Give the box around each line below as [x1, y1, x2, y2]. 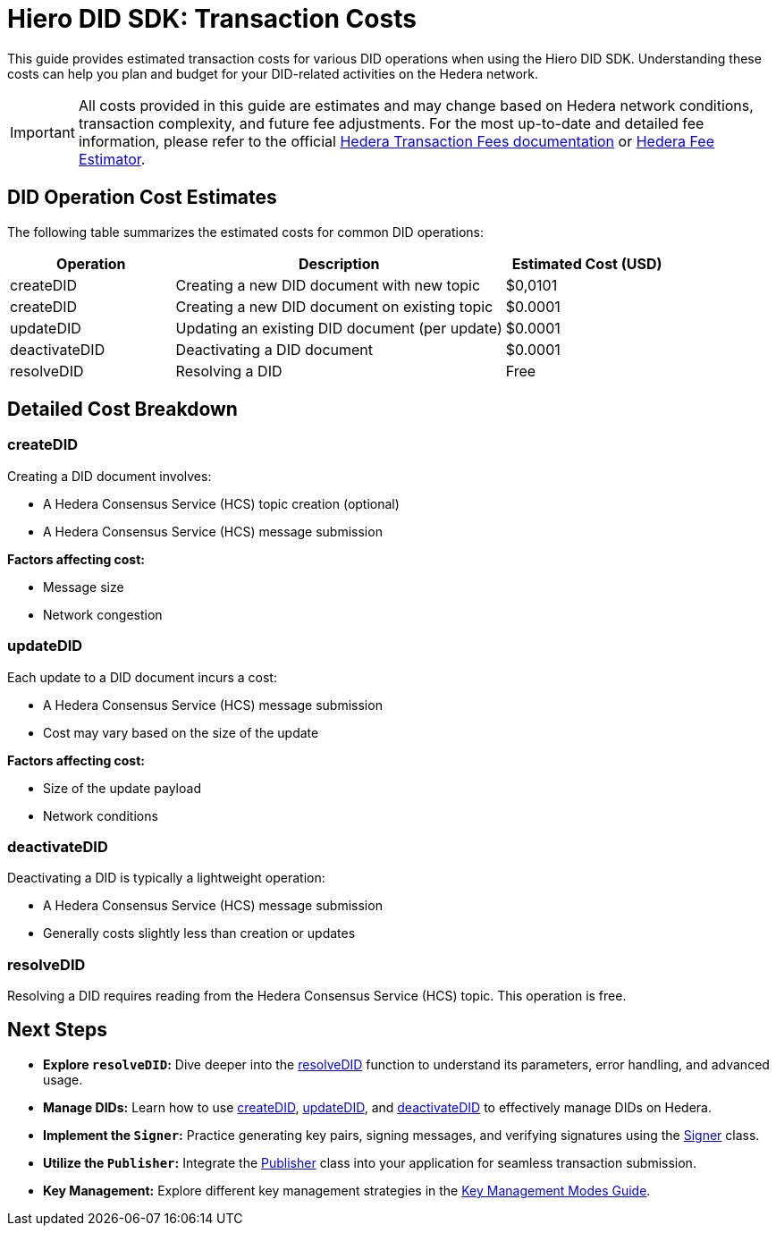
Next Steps [7, 1018, 107, 1042]
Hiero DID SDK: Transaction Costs [7, 4, 417, 34]
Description [298, 254, 380, 273]
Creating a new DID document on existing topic [175, 297, 493, 316]
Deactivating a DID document [175, 340, 374, 359]
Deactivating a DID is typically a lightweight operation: [7, 870, 325, 886]
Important [10, 122, 75, 141]
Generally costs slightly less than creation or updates [43, 925, 356, 942]
